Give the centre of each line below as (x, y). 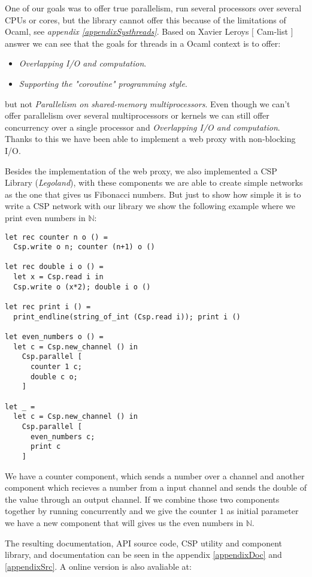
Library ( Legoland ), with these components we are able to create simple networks (154, 182)
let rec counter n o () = (56, 237)
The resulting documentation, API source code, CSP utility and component (144, 543)
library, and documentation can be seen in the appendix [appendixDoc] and (143, 555)
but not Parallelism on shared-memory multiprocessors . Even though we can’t (148, 103)
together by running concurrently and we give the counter (111, 511)
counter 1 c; (56, 367)
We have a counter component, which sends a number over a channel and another (155, 475)
